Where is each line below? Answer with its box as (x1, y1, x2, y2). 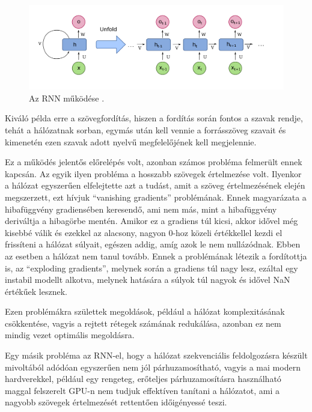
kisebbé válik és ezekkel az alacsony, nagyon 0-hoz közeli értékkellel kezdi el (5, 226, 283, 238)
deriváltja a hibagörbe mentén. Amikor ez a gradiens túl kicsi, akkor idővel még (5, 214, 298, 227)
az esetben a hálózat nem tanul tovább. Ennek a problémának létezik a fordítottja (5, 249, 307, 262)
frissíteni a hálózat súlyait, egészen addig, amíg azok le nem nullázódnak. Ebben (5, 238, 301, 250)
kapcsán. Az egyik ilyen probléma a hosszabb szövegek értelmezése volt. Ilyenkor (5, 167, 302, 180)
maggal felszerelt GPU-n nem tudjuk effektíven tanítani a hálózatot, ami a (5, 384, 280, 396)
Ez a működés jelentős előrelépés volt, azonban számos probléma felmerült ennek (5, 156, 302, 168)
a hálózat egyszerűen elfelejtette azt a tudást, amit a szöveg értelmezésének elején (5, 179, 305, 192)
